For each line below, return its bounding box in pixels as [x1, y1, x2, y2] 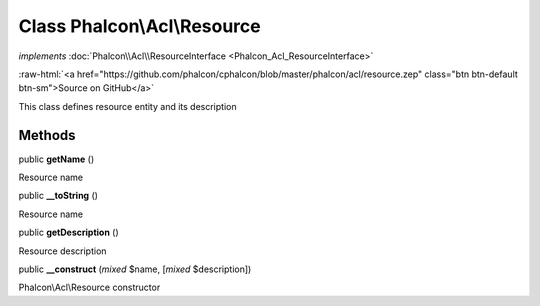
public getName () [18, 153, 95, 165]
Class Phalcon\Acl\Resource [18, 15, 261, 37]
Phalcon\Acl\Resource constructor [18, 281, 161, 294]
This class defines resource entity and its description [18, 100, 237, 112]
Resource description [18, 245, 107, 257]
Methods [18, 126, 76, 144]
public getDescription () [18, 226, 119, 239]
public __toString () [18, 190, 99, 202]
